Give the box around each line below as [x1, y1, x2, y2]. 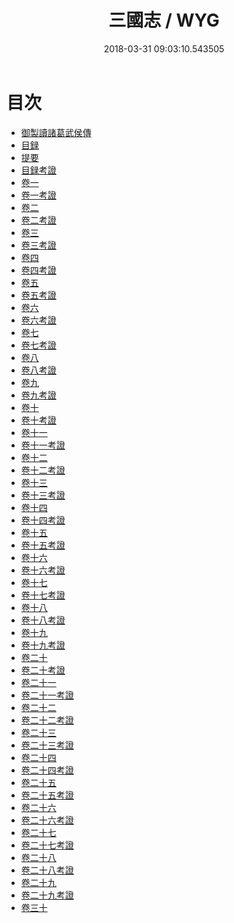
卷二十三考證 [20, 739, 74, 751]
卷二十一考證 [20, 689, 74, 701]
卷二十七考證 [20, 839, 74, 851]
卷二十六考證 [20, 814, 74, 826]
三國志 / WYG [108, 9, 220, 32]
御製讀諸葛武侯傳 [20, 126, 92, 138]
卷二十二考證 [20, 714, 74, 726]
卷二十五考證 [20, 789, 74, 801]
